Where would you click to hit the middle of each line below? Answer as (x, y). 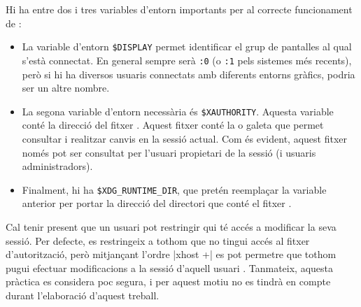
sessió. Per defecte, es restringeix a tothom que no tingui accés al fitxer (158, 240)
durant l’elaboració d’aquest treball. (83, 295)
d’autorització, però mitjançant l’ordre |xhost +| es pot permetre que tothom (171, 254)
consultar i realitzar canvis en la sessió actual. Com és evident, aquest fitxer (184, 138)
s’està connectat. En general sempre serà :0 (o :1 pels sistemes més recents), (187, 60)
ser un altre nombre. (66, 88)
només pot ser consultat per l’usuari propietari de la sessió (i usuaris (169, 152)
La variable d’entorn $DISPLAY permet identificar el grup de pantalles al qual (187, 47)
